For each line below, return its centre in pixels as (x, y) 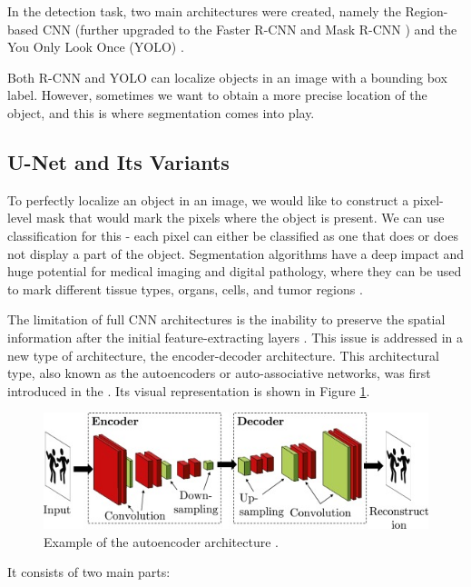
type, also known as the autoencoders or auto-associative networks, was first (219, 373)
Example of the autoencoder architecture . (161, 541)
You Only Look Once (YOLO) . (96, 47)
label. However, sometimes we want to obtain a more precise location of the (217, 95)
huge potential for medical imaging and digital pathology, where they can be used (235, 271)
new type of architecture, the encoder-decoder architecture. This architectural (223, 355)
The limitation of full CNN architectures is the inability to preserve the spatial (226, 319)
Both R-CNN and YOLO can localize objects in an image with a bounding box (227, 77)
